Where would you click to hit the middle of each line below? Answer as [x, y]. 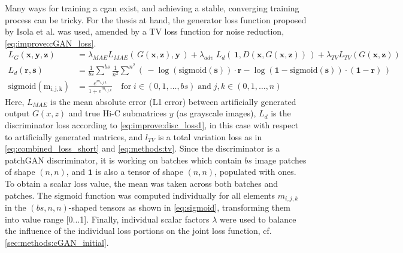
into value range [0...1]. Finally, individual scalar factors [107, 219]
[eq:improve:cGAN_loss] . [51, 43]
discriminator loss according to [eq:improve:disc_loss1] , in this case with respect [152, 124]
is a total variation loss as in [210, 136]
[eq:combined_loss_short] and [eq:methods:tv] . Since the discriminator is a [143, 148]
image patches [281, 160]
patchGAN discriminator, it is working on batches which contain [123, 160]
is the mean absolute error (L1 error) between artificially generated [173, 101]
